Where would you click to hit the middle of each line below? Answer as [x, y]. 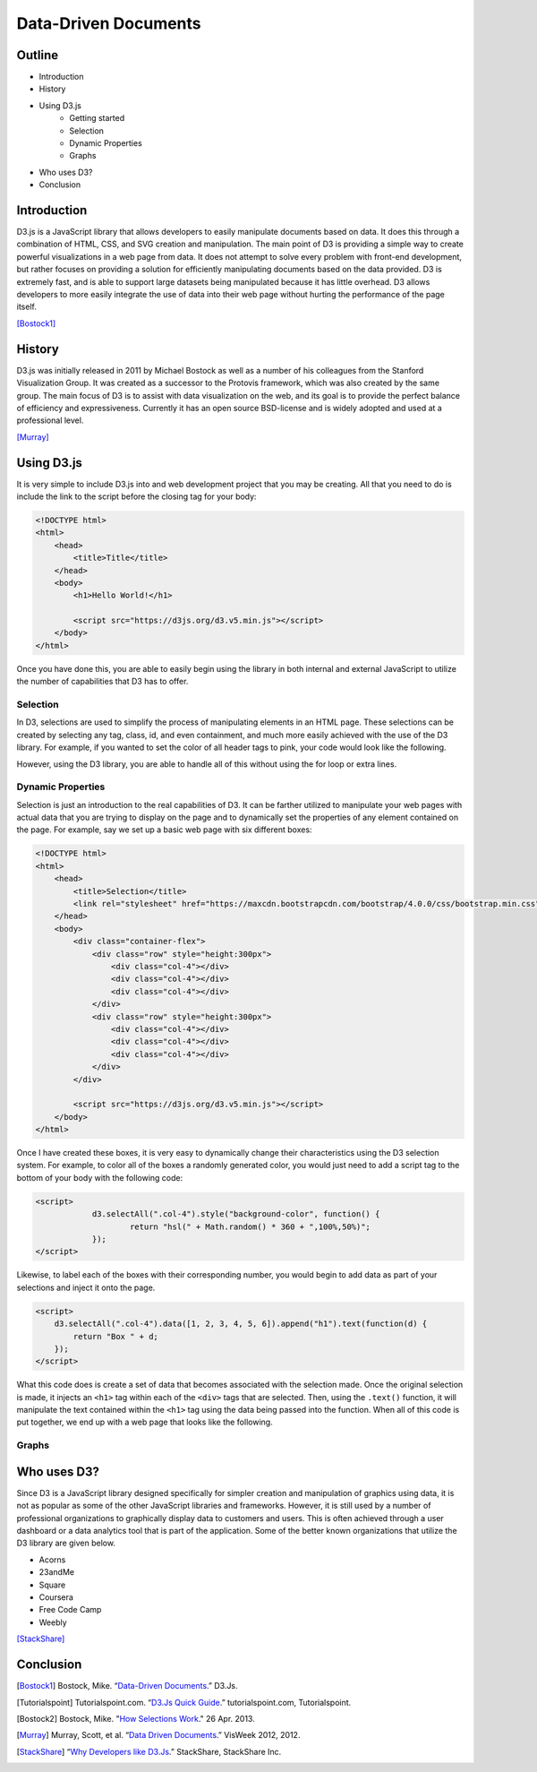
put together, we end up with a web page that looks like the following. [145, 1422]
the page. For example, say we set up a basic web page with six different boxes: [164, 830]
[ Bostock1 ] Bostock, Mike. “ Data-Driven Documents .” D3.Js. [127, 1686]
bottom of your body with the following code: [100, 1177]
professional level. [50, 420]
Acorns [52, 1560]
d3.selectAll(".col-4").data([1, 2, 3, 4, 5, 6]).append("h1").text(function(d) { [241, 1324]
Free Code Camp [70, 1610]
